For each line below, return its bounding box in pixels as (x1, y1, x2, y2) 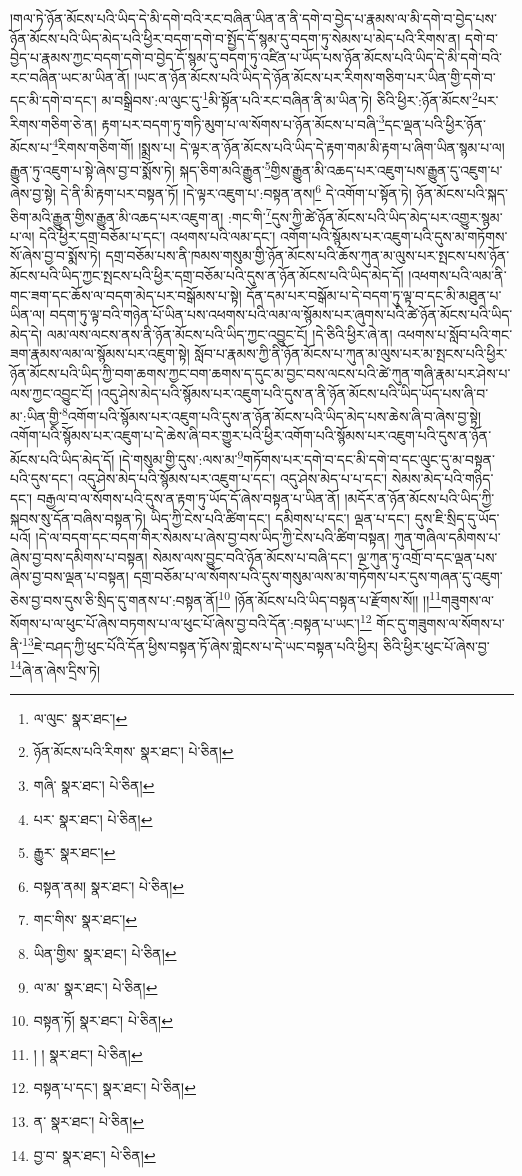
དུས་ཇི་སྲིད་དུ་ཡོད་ (414, 507, 500, 528)
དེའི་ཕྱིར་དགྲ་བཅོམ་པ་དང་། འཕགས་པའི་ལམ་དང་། (39, 225, 276, 246)
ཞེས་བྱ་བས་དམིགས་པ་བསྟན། (10, 546, 148, 567)
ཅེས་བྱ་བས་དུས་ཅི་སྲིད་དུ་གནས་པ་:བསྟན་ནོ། (10, 589, 219, 610)
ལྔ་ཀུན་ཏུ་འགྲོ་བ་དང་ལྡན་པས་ (357, 546, 498, 567)
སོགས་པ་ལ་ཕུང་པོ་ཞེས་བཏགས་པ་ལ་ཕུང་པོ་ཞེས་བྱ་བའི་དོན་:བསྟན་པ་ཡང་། (10, 612, 360, 633)
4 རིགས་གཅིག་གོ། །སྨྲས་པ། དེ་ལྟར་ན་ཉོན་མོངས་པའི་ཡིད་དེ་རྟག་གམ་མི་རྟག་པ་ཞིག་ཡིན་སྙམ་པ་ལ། (52, 133, 505, 157)
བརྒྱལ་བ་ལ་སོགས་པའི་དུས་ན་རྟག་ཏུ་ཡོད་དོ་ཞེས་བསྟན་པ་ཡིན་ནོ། (36, 487, 340, 508)
